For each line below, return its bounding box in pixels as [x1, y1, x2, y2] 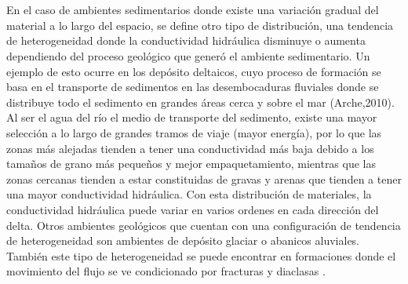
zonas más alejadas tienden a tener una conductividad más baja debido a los [6, 140, 374, 156]
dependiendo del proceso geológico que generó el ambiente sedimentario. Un [6, 47, 370, 64]
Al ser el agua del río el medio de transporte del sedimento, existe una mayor [6, 109, 377, 126]
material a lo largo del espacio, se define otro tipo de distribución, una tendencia [6, 16, 394, 33]
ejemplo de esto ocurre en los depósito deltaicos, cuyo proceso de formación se [6, 63, 381, 79]
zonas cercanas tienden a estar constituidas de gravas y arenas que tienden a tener [6, 170, 402, 187]
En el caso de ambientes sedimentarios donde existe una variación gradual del [6, 2, 379, 18]
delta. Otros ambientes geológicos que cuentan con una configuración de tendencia [6, 217, 401, 233]
